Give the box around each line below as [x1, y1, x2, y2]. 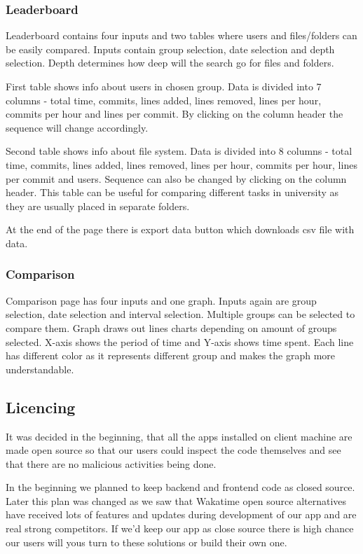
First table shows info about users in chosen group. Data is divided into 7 [6, 79, 322, 93]
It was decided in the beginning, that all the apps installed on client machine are [6, 429, 352, 443]
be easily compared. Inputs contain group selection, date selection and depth [6, 41, 335, 56]
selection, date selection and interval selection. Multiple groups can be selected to [6, 307, 355, 321]
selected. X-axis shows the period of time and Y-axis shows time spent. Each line [6, 334, 354, 349]
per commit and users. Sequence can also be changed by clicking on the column [6, 171, 347, 186]
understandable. [6, 361, 74, 376]
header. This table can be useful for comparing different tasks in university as [6, 185, 339, 200]
